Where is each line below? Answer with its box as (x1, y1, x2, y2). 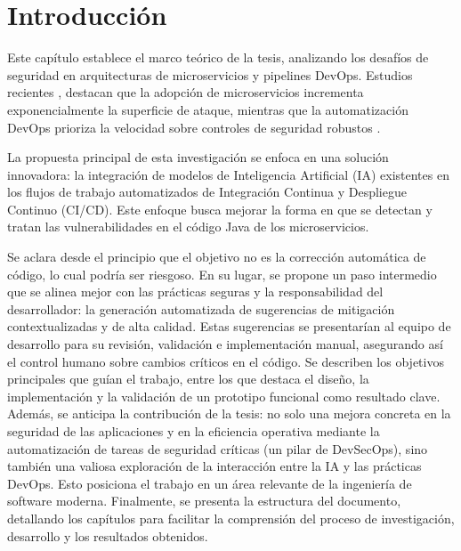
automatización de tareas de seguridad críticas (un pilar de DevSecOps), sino (7, 439, 428, 458)
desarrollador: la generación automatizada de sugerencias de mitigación (7, 299, 395, 318)
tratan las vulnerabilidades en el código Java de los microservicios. (7, 217, 369, 236)
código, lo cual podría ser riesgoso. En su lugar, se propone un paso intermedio (7, 264, 437, 283)
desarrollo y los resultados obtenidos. (7, 526, 208, 545)
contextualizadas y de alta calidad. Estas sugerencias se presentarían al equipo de (7, 317, 451, 336)
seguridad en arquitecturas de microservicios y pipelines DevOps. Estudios (7, 65, 413, 84)
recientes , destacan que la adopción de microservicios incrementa (7, 83, 364, 101)
